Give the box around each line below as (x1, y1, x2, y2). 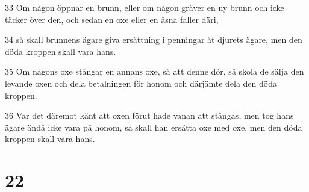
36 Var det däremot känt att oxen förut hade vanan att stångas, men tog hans (5, 109, 294, 122)
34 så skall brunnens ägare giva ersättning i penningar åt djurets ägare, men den (5, 33, 302, 46)
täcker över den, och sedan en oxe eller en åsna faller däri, (5, 13, 219, 25)
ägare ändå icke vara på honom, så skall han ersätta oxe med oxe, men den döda (5, 120, 302, 133)
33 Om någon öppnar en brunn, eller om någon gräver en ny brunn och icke (5, 1, 284, 13)
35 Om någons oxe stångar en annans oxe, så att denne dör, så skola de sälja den (5, 65, 304, 78)
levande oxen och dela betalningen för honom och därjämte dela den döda (5, 76, 277, 89)
